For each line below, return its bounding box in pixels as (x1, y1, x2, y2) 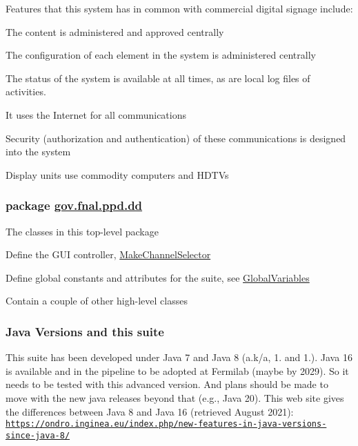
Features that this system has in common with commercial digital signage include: (6, 1, 353, 15)
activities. (6, 84, 46, 99)
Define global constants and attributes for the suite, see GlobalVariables (6, 270, 310, 284)
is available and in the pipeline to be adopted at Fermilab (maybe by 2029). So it (6, 363, 349, 378)
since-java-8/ (6, 430, 70, 440)
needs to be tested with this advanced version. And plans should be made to (6, 377, 328, 391)
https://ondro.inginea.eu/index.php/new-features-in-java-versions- (6, 419, 327, 429)
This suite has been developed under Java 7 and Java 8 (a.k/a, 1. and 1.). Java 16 (6, 350, 352, 365)
